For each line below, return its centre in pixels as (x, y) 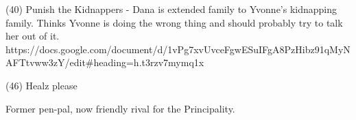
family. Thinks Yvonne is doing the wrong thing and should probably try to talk (174, 22)
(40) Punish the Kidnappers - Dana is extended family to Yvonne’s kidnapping (171, 9)
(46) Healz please (41, 85)
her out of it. (33, 36)
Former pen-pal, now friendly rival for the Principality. (120, 108)
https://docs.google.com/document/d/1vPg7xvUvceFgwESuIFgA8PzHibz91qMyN (178, 49)
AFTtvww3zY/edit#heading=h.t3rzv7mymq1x (105, 62)
